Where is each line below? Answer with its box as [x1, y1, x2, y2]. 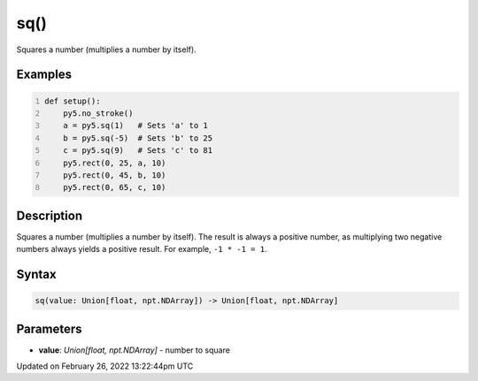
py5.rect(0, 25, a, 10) [63, 157, 166, 168]
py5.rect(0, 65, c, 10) [63, 182, 166, 193]
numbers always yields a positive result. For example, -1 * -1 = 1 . [16, 244, 267, 255]
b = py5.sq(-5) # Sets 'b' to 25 [63, 133, 212, 143]
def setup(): [44, 95, 101, 106]
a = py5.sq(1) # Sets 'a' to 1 [63, 120, 208, 131]
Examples [16, 67, 73, 82]
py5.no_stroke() [63, 108, 134, 118]
